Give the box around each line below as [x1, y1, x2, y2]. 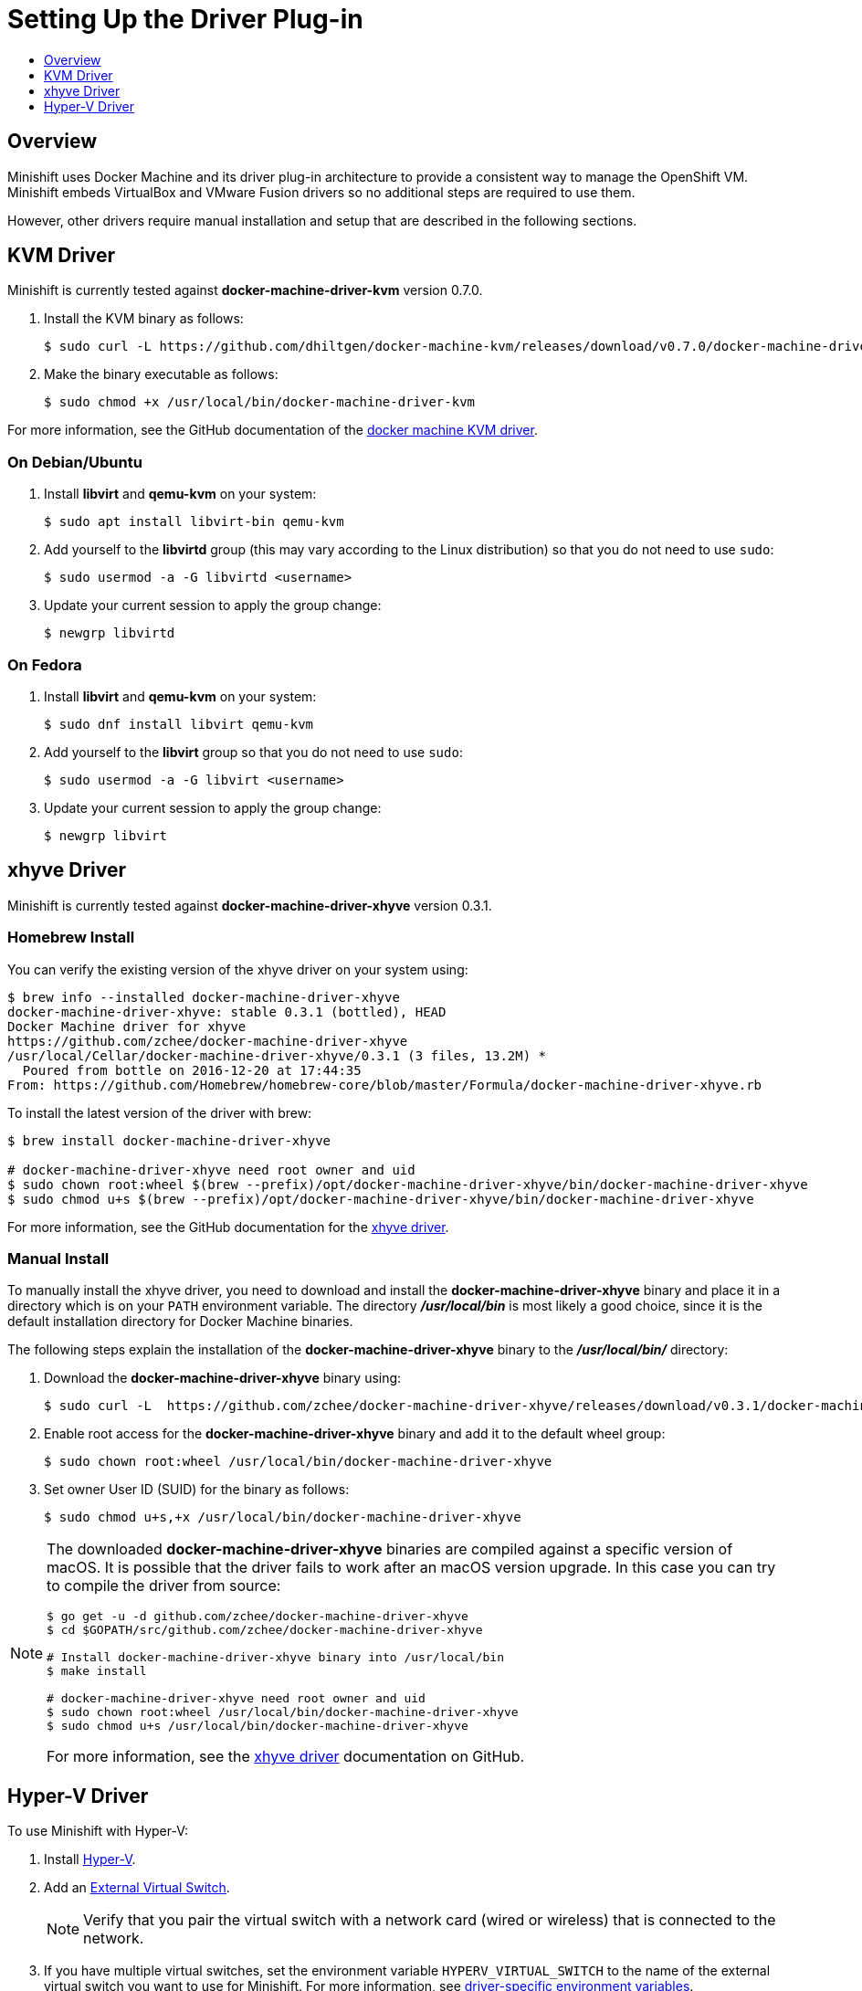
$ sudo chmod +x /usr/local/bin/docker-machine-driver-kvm [44, 395, 476, 410]
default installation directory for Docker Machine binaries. [7, 1313, 353, 1330]
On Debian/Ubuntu [7, 452, 142, 471]
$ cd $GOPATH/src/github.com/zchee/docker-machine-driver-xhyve [47, 1623, 483, 1638]
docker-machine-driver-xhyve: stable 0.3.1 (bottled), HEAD [7, 1004, 447, 1019]
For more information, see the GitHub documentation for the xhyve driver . [7, 1218, 449, 1235]
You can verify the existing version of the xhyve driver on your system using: [7, 961, 468, 977]
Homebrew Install [7, 928, 135, 947]
